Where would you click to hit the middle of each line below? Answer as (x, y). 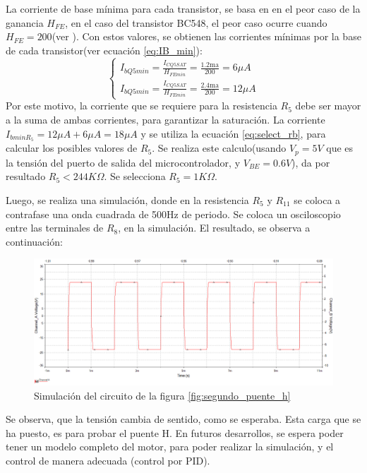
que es (340, 148)
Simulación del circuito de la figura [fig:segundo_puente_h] (162, 395)
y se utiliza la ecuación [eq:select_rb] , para (233, 133)
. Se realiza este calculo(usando (219, 148)
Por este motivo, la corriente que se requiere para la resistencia (142, 106)
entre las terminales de (55, 228)
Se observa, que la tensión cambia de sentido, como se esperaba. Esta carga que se (183, 419)
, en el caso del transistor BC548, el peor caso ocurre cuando (196, 22)
